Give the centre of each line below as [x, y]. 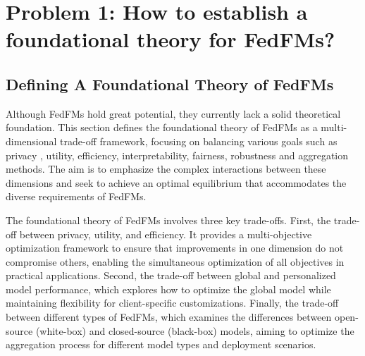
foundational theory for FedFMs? [171, 39]
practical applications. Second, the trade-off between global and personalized [171, 275]
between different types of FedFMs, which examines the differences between [169, 317]
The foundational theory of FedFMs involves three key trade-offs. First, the [168, 220]
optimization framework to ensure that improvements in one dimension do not [175, 248]
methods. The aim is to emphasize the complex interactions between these [166, 169]
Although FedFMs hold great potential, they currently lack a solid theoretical [173, 113]
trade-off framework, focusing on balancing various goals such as [199, 141]
